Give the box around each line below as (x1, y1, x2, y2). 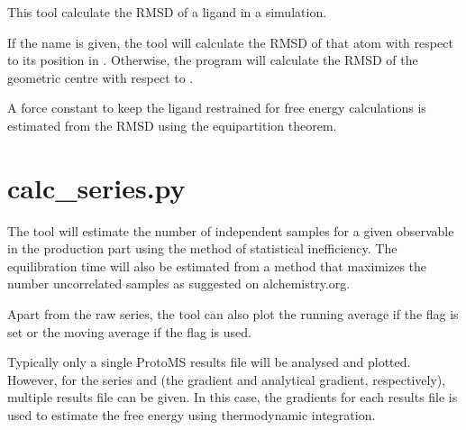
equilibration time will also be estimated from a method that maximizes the (7, 256, 427, 275)
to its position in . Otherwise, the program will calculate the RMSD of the (7, 50, 418, 69)
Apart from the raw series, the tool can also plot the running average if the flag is (7, 305, 459, 324)
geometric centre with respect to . (7, 68, 194, 87)
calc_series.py (7, 169, 186, 206)
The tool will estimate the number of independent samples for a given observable (7, 221, 454, 240)
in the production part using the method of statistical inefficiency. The (7, 239, 397, 258)
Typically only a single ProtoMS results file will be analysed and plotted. (7, 352, 411, 371)
